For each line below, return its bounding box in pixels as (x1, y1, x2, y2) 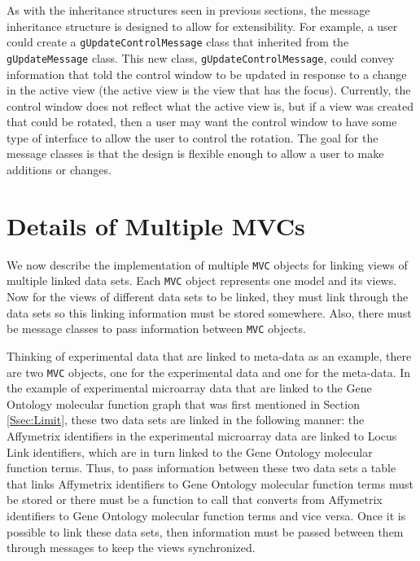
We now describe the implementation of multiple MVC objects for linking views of (7, 256, 408, 273)
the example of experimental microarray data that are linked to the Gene (7, 379, 372, 397)
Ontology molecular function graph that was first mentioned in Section (7, 395, 360, 412)
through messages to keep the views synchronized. (7, 539, 256, 556)
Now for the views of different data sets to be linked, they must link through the (7, 288, 409, 305)
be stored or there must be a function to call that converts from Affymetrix (7, 491, 383, 508)
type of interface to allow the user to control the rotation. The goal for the (7, 129, 378, 146)
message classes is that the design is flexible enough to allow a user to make (7, 145, 384, 162)
